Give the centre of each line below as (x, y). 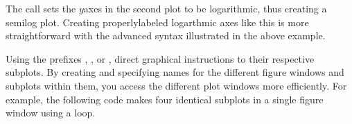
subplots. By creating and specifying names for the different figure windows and (175, 72)
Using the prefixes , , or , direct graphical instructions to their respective (160, 58)
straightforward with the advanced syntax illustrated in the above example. (166, 35)
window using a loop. (51, 113)
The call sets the (41, 8)
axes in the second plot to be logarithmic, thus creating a (205, 8)
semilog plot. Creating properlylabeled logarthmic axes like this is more (157, 22)
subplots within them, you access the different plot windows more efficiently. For (176, 85)
